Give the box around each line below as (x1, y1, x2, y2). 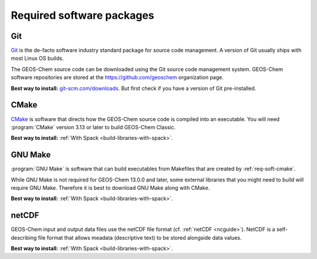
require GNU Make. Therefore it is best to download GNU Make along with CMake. (11, 184, 210, 191)
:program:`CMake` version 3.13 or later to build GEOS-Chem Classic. (11, 123, 176, 130)
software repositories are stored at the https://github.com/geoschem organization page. (11, 74, 224, 81)
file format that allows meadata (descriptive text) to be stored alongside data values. (38, 234, 242, 241)
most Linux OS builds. (11, 55, 64, 62)
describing (11, 234, 37, 241)
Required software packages (11, 9, 155, 22)
